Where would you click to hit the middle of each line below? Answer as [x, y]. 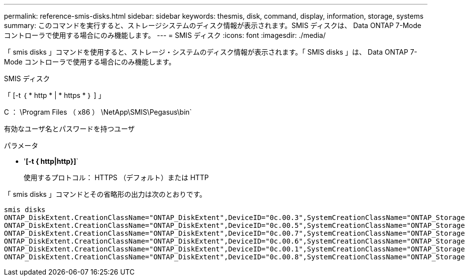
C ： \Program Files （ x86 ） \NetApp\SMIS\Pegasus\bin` [98, 112]
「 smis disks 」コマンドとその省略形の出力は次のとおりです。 [105, 194]
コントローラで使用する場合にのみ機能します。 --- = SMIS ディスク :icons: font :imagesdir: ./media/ [165, 35]
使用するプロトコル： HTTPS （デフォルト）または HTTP [116, 177]
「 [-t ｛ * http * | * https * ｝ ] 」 [55, 95]
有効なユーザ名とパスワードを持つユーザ [69, 129]
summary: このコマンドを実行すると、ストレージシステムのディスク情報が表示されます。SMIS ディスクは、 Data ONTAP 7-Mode [213, 25]
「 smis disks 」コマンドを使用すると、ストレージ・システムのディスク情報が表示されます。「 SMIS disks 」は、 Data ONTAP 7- [211, 52]
